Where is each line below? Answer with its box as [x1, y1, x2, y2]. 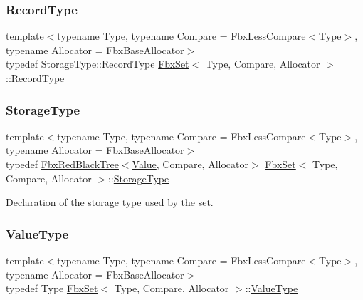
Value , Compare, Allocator [132, 157, 249, 171]
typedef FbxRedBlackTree [6, 157, 119, 171]
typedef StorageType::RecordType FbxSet [6, 56, 189, 71]
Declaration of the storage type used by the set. [6, 195, 214, 210]
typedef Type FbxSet [6, 281, 98, 296]
